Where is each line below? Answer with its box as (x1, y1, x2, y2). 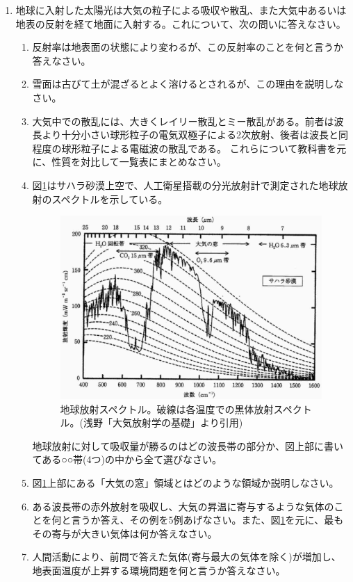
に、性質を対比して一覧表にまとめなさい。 (32, 154, 227, 169)
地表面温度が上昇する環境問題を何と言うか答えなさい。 (32, 563, 286, 577)
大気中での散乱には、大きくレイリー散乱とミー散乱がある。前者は (32, 113, 334, 128)
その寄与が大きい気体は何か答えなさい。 (32, 526, 217, 540)
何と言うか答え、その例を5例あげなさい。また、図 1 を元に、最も (51, 512, 344, 527)
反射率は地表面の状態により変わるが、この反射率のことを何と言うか (32, 40, 344, 54)
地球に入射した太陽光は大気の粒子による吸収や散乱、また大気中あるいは (15, 3, 347, 17)
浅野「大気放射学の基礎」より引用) (83, 415, 243, 430)
